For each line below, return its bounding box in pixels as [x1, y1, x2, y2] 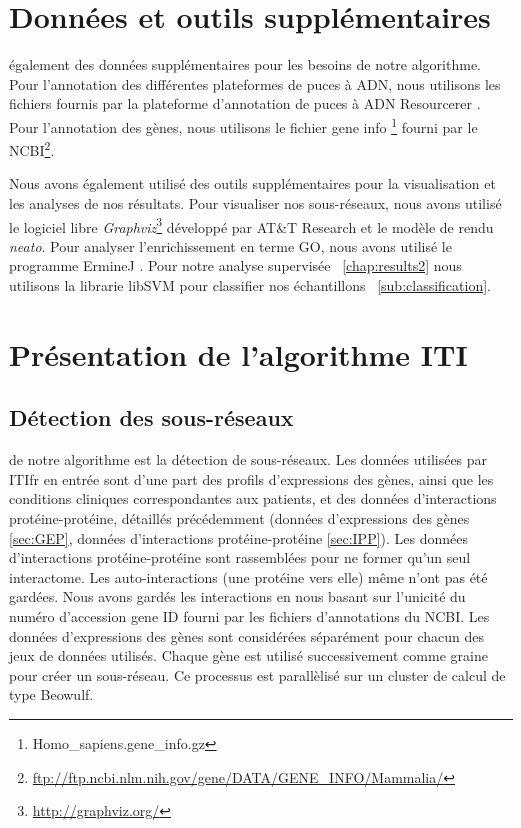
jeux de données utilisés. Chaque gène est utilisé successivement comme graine [9, 645, 488, 666]
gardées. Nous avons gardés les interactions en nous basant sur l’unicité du [9, 586, 466, 607]
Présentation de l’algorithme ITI [9, 333, 468, 374]
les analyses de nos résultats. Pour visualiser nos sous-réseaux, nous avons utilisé [9, 193, 502, 213]
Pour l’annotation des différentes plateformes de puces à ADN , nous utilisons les [9, 73, 501, 94]
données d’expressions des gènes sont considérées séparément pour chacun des [9, 625, 484, 646]
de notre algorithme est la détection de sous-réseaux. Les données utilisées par [9, 449, 488, 470]
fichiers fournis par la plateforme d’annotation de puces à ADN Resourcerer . [9, 93, 481, 114]
